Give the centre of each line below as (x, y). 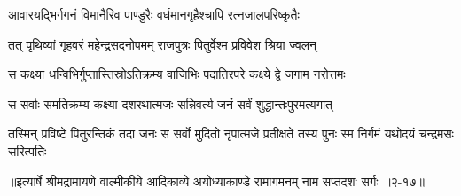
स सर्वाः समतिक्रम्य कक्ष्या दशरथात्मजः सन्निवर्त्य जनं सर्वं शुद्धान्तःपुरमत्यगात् (171, 103)
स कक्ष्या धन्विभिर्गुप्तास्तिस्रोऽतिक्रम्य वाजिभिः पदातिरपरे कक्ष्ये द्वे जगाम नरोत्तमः (177, 74)
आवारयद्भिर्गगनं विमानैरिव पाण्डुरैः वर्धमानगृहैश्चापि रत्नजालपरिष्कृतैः (154, 14)
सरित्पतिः (27, 150)
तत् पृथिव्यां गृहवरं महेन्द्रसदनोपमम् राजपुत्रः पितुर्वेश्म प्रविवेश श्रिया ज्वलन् (162, 44)
